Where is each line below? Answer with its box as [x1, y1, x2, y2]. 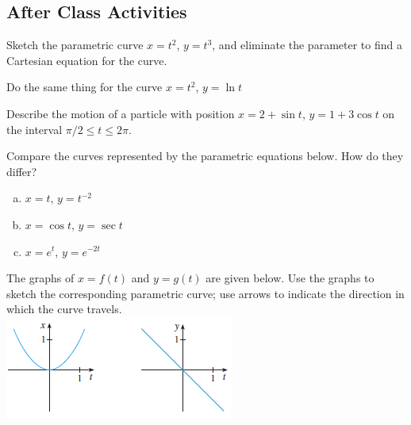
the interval [6, 121, 63, 137]
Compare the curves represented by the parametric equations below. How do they [6, 147, 404, 164]
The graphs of [6, 270, 75, 286]
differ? [6, 163, 37, 179]
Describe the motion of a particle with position [6, 105, 235, 121]
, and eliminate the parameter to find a [212, 36, 402, 53]
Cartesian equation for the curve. [6, 52, 167, 68]
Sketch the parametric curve [6, 36, 144, 53]
